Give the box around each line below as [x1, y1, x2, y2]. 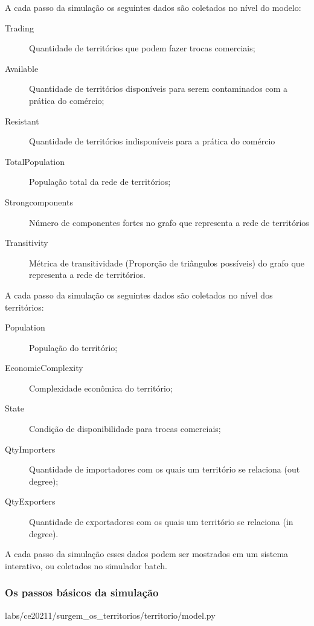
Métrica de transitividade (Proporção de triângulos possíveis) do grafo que [29, 256, 304, 269]
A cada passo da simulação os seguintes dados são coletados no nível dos [5, 288, 273, 301]
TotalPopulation [5, 155, 65, 167]
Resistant [5, 114, 39, 127]
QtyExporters [5, 495, 56, 508]
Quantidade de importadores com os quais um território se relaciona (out [29, 463, 300, 476]
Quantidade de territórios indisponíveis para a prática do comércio [29, 135, 275, 147]
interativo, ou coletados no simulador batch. [5, 559, 167, 572]
